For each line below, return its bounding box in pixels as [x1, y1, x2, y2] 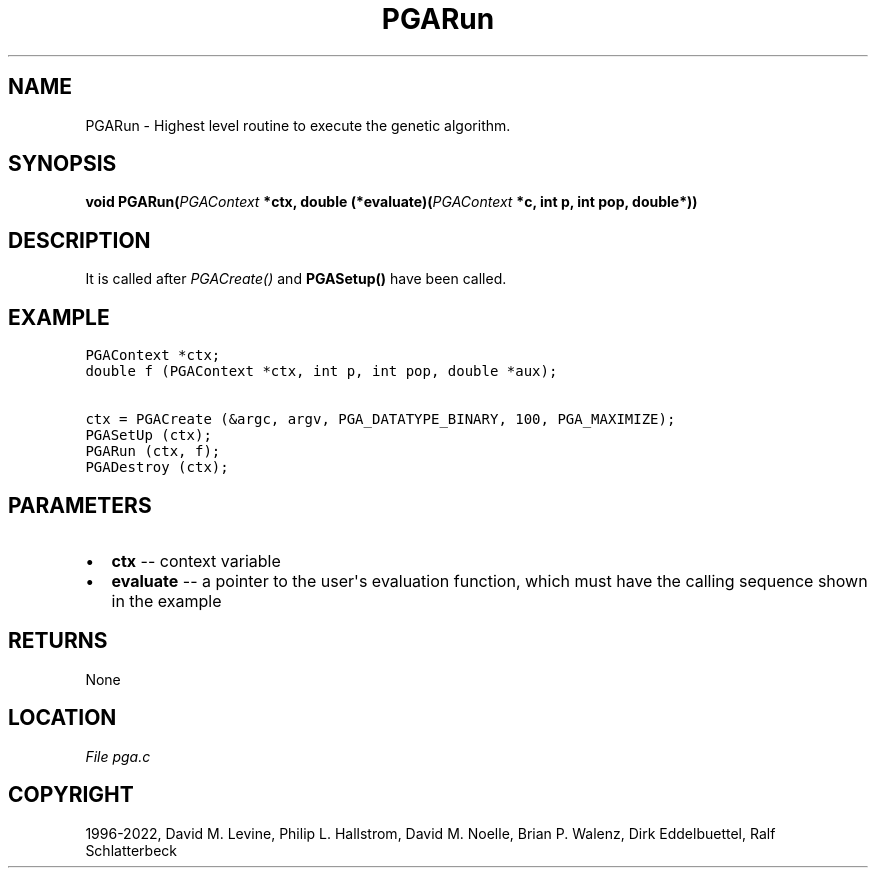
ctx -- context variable [111, 550, 281, 571]
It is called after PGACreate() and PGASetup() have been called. [85, 270, 507, 288]
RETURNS [8, 628, 108, 654]
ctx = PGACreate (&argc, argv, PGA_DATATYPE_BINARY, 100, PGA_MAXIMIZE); [85, 411, 676, 428]
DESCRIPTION [8, 227, 151, 253]
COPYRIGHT [8, 782, 134, 808]
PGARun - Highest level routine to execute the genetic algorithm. [85, 116, 511, 134]
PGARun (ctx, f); [85, 443, 221, 460]
